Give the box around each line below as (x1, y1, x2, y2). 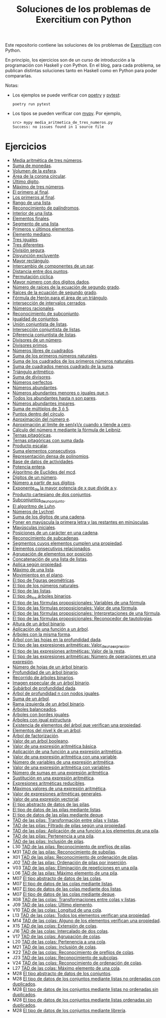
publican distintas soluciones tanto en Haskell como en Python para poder (5, 68, 158, 74)
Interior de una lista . (12, 210, 54, 216)
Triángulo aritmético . (12, 369, 55, 375)
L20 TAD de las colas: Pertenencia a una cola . (12, 939, 107, 945)
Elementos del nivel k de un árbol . (12, 728, 82, 734)
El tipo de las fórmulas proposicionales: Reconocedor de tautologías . (12, 615, 153, 621)
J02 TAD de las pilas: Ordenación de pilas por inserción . (12, 859, 128, 866)
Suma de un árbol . (12, 696, 51, 702)
